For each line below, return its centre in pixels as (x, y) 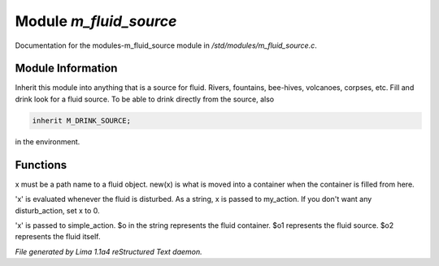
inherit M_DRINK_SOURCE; (82, 120)
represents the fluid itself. (58, 237)
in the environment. (48, 141)
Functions (41, 165)
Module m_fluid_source (96, 21)
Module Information (66, 69)
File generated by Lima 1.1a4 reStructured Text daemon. (109, 251)
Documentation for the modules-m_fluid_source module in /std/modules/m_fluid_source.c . (166, 45)
